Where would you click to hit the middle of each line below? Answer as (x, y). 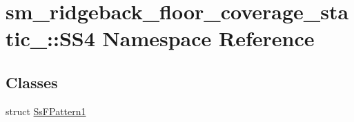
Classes (32, 82)
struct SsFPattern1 (46, 111)
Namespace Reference (208, 38)
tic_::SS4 (50, 38)
